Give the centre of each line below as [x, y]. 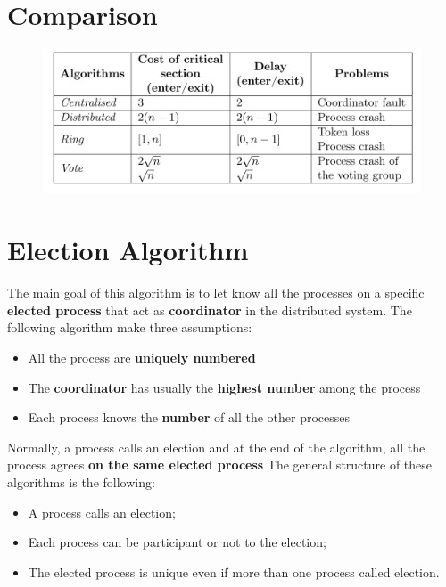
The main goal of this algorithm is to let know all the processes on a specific [216, 293]
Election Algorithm [128, 250]
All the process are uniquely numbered [142, 357]
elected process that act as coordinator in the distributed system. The [210, 310]
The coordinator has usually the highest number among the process [224, 387]
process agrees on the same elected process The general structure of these [220, 465]
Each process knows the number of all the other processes [189, 417]
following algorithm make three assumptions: [130, 327]
